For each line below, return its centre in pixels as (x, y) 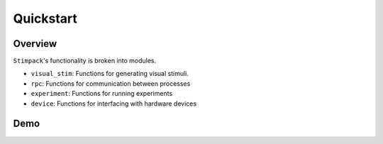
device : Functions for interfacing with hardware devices (114, 104)
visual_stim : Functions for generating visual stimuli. (110, 74)
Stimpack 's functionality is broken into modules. (85, 61)
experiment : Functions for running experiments (102, 94)
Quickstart (45, 18)
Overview (35, 44)
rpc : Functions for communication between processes (111, 83)
